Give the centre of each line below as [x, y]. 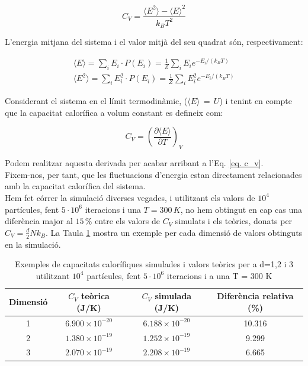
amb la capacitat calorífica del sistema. [75, 186]
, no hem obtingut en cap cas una [241, 209]
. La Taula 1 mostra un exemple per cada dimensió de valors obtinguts [174, 232]
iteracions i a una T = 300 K [219, 275]
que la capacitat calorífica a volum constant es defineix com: [114, 112]
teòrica [95, 296]
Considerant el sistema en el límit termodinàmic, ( [96, 101]
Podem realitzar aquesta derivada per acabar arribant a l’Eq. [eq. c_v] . [134, 163]
